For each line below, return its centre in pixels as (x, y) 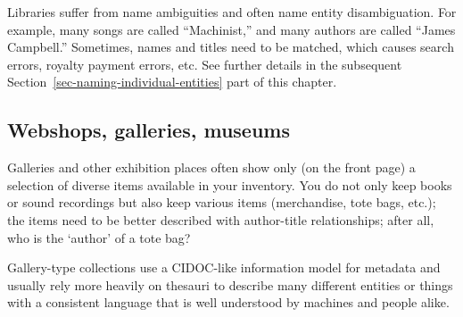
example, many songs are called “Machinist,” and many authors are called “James (231, 29)
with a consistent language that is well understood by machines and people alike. (228, 302)
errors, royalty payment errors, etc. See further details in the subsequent (205, 64)
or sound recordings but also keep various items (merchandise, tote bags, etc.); (222, 202)
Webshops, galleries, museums (149, 130)
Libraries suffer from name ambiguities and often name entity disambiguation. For (232, 12)
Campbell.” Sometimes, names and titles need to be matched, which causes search (231, 47)
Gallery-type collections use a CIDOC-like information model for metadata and (224, 267)
